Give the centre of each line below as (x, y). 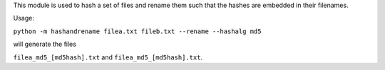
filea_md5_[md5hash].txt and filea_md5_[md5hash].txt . (108, 57)
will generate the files (45, 44)
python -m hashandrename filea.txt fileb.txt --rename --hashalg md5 (137, 31)
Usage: (24, 18)
